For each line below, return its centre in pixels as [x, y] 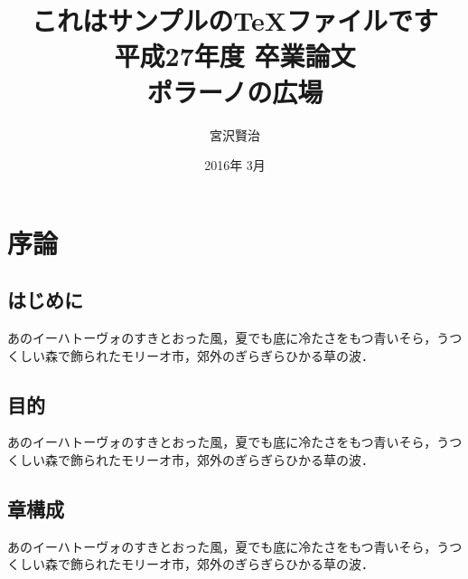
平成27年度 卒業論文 [235, 56]
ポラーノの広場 [235, 91]
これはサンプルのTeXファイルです [235, 20]
